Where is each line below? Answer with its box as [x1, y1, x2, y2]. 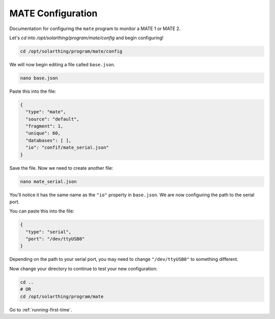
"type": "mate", [25, 109, 66, 115]
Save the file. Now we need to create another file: [9, 165, 114, 171]
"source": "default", [25, 116, 80, 122]
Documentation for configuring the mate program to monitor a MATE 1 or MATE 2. [9, 25, 181, 32]
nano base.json [20, 75, 58, 81]
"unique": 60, [25, 130, 61, 136]
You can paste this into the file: [9, 208, 74, 214]
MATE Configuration [9, 8, 98, 19]
